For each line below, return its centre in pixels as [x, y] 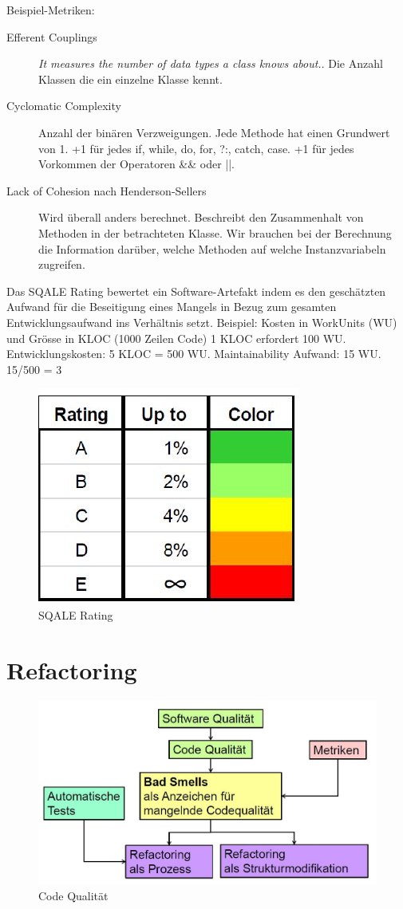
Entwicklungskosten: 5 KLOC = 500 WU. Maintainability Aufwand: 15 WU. [194, 354]
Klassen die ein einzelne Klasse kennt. [130, 79]
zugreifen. [62, 264]
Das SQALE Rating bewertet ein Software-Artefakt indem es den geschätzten [196, 291]
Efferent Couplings [52, 36]
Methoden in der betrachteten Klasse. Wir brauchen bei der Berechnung [215, 232]
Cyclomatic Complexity [64, 106]
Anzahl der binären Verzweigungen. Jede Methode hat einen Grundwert [214, 132]
